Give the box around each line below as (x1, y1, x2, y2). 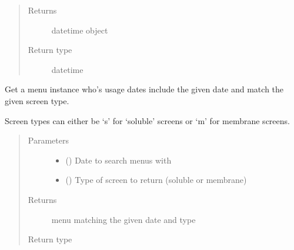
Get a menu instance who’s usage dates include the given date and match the (5, 83, 284, 95)
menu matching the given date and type (51, 213, 196, 225)
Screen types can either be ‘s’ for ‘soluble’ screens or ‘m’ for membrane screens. (5, 114, 290, 126)
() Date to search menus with (65, 154, 172, 166)
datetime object (51, 24, 108, 36)
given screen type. (5, 94, 69, 106)
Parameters (28, 134, 69, 146)
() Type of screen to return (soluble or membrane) (65, 174, 247, 186)
